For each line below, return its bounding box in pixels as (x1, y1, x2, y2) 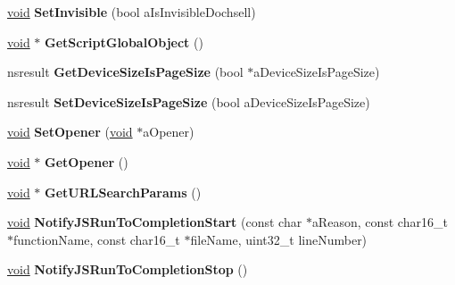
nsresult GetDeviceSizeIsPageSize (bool (7, 63, 244, 81)
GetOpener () (45, 152, 128, 171)
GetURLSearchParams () (45, 182, 202, 201)
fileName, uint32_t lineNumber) (190, 230, 368, 248)
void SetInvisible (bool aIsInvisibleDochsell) (7, 3, 256, 21)
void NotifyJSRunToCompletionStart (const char (7, 213, 302, 231)
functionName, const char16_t (13, 230, 180, 248)
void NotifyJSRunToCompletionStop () (7, 260, 248, 279)
